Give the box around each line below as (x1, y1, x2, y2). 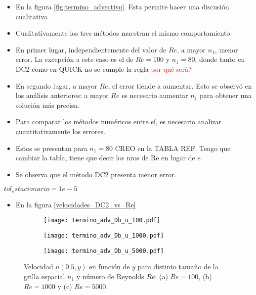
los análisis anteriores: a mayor (15, 90, 109, 100)
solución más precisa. (15, 99, 80, 110)
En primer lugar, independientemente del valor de (15, 44, 167, 54)
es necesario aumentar (122, 90, 188, 100)
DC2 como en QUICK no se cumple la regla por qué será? (15, 63, 192, 74)
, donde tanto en (195, 54, 245, 64)
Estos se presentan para (15, 143, 87, 153)
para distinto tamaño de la (137, 261, 218, 272)
